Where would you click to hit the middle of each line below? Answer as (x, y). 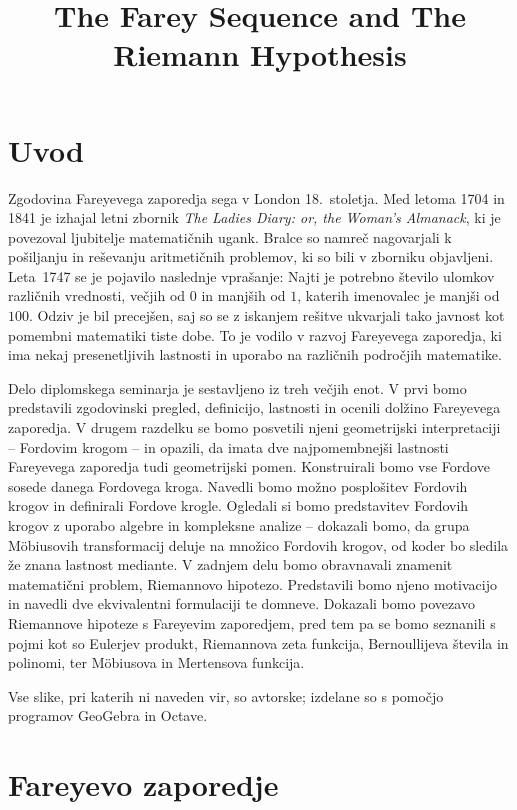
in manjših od (243, 295)
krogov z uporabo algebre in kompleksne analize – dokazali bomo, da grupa (239, 525)
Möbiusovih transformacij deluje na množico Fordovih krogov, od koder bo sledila (258, 544)
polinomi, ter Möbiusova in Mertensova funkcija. (156, 662)
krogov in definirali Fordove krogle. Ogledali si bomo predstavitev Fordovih (238, 505)
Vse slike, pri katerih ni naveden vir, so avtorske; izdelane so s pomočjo (226, 695)
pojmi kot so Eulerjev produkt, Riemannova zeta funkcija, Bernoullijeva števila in (258, 642)
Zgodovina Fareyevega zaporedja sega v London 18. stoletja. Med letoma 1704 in (256, 197)
